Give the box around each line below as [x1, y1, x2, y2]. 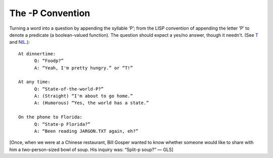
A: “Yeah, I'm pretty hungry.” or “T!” [34, 65, 133, 70]
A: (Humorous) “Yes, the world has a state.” [34, 100, 149, 106]
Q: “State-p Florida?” [34, 121, 90, 127]
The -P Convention [9, 8, 90, 19]
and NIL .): [9, 39, 30, 45]
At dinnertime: [18, 51, 56, 56]
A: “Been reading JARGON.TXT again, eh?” [34, 128, 139, 134]
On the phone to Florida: [18, 114, 83, 120]
